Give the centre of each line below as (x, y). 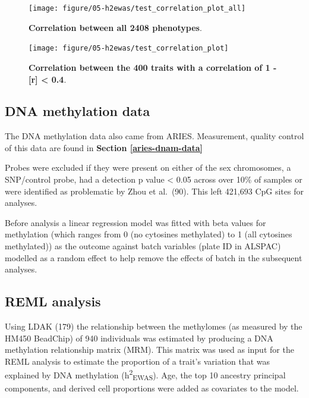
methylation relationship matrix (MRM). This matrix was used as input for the (149, 350)
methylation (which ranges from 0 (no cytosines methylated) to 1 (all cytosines (149, 234)
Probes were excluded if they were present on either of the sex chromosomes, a (148, 167)
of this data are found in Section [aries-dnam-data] (104, 147)
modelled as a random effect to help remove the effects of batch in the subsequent (154, 257)
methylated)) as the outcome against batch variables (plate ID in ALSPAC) (143, 246)
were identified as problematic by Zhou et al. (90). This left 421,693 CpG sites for (154, 191)
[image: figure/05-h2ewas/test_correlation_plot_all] (137, 8)
